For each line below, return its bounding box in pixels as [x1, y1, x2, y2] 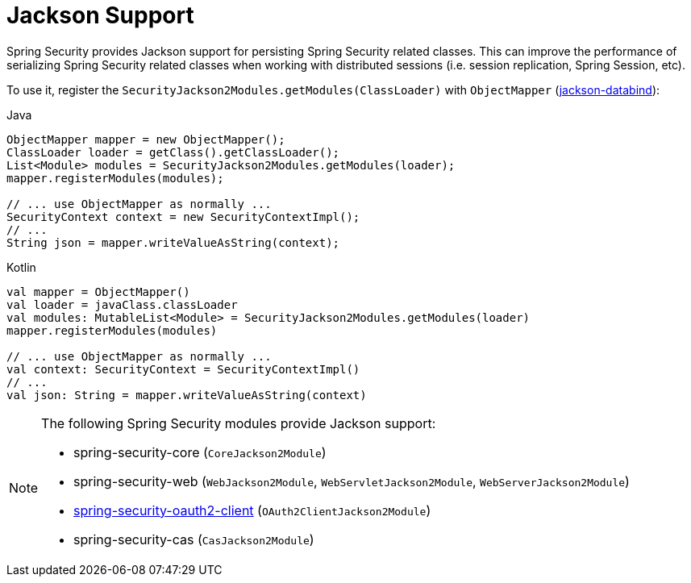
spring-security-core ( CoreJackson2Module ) [73, 443, 327, 460]
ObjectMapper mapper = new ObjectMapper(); [6, 132, 285, 146]
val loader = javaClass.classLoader [6, 298, 238, 311]
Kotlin [6, 260, 36, 274]
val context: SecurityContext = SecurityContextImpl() [6, 362, 360, 376]
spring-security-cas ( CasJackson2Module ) [73, 531, 314, 548]
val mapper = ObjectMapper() [6, 285, 190, 298]
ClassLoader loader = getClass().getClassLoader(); [6, 145, 340, 159]
